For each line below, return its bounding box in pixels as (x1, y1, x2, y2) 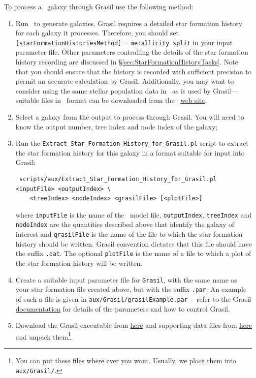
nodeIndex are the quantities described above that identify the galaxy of (15, 219, 234, 229)
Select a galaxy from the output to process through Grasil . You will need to (15, 112, 244, 122)
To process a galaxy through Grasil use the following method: (4, 1, 193, 11)
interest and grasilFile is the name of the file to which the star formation (15, 229, 243, 239)
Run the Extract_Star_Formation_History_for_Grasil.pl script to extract (15, 138, 249, 148)
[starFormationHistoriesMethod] (15, 39, 122, 47)
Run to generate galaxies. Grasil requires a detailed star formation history (15, 18, 243, 28)
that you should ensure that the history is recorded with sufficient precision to (15, 66, 252, 76)
